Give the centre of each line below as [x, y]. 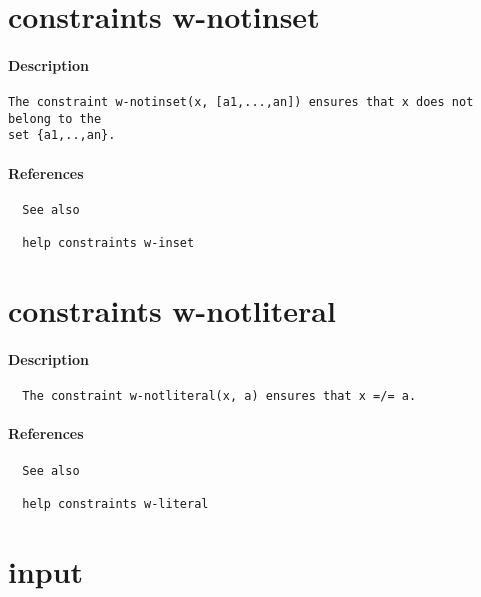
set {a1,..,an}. [62, 135]
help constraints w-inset [108, 243]
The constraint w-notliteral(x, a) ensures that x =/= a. [219, 396]
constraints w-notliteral [172, 310]
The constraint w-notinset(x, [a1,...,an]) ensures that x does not [241, 102]
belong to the [55, 118]
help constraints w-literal [115, 503]
